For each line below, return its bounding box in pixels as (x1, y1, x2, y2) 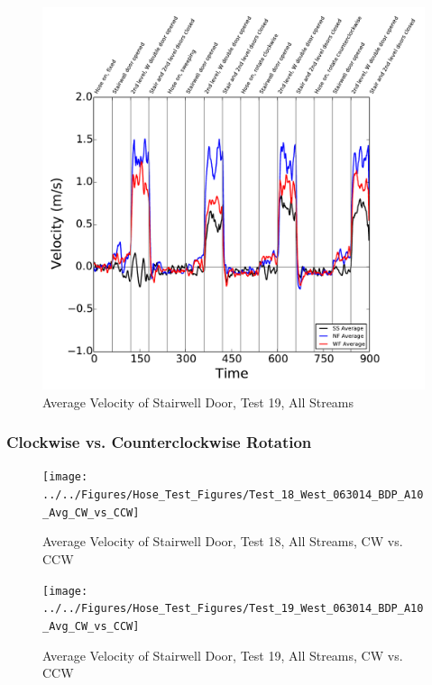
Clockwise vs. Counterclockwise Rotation (6, 431, 312, 453)
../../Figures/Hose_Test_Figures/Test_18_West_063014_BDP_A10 (42, 489, 424, 502)
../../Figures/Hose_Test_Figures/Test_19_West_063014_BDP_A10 (42, 602, 424, 616)
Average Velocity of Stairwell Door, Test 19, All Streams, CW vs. (42, 645, 403, 664)
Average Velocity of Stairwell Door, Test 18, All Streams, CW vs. (42, 532, 403, 551)
